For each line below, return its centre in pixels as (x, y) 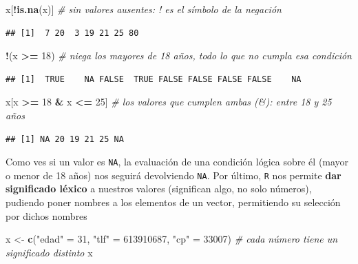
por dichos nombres (46, 215)
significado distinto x (49, 252)
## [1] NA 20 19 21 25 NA (65, 139)
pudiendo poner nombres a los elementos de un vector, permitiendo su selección (173, 202)
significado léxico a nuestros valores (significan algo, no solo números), (159, 189)
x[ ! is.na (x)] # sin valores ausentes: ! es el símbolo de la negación (144, 9)
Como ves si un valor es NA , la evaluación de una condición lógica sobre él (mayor (177, 162)
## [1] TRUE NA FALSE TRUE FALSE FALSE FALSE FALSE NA (154, 79)
